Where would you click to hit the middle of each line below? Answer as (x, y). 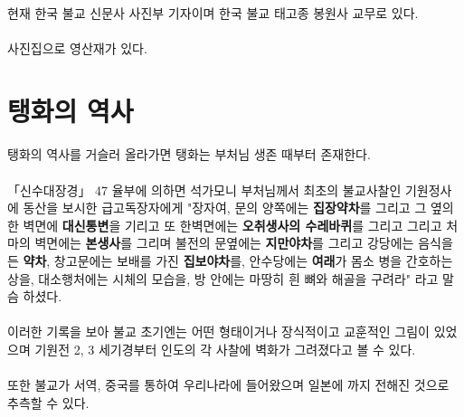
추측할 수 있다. (48, 402)
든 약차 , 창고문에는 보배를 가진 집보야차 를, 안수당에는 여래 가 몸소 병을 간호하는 (230, 260)
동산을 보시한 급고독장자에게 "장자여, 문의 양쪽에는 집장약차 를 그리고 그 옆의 (238, 208)
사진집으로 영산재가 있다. (77, 47)
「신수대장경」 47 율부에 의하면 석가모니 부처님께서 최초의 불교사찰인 (204, 190)
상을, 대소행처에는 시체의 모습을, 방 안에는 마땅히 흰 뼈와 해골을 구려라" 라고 (223, 278)
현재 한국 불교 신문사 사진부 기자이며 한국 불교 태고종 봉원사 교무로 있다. (213, 12)
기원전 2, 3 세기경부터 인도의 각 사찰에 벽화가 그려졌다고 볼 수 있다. (225, 349)
